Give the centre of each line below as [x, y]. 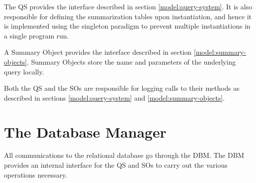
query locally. [24, 71]
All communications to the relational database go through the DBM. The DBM [124, 155]
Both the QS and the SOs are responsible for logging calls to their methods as [122, 88]
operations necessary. [36, 174]
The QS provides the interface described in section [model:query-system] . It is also [128, 6]
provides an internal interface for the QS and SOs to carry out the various [116, 165]
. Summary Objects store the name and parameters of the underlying [131, 61]
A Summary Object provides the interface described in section [98, 52]
